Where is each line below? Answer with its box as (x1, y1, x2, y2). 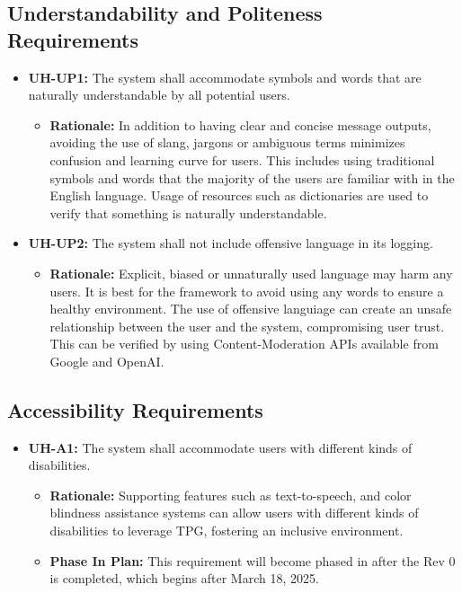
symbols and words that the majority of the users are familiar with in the (49, 168, 455, 187)
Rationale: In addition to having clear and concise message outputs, (49, 115, 431, 134)
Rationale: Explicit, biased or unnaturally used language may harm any (49, 263, 453, 282)
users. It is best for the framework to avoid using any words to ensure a (49, 281, 444, 300)
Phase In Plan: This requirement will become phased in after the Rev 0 (49, 551, 456, 570)
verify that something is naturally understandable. (49, 203, 327, 222)
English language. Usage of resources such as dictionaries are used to (49, 186, 429, 205)
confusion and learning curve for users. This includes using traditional (49, 150, 435, 169)
